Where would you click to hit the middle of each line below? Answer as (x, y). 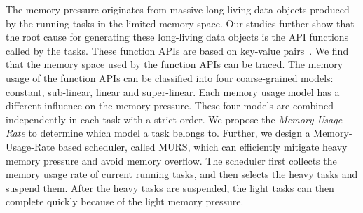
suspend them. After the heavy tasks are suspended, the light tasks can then (170, 187)
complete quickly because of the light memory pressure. (125, 201)
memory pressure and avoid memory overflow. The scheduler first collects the (171, 160)
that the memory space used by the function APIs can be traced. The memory (174, 64)
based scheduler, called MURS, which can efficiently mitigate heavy (203, 146)
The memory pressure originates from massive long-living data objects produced (178, 9)
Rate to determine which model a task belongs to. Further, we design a (158, 133)
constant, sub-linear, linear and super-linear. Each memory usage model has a (173, 91)
